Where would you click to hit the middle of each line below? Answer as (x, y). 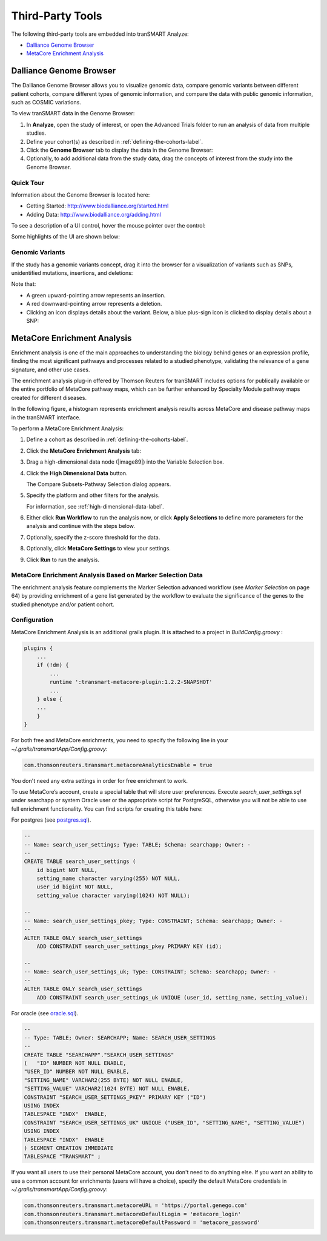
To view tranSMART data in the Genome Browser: (73, 113)
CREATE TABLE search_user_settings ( (80, 861)
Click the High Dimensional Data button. (77, 473)
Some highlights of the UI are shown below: (66, 237)
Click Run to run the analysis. (63, 560)
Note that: (24, 284)
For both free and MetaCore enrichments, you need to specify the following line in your (120, 740)
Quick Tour (28, 183)
